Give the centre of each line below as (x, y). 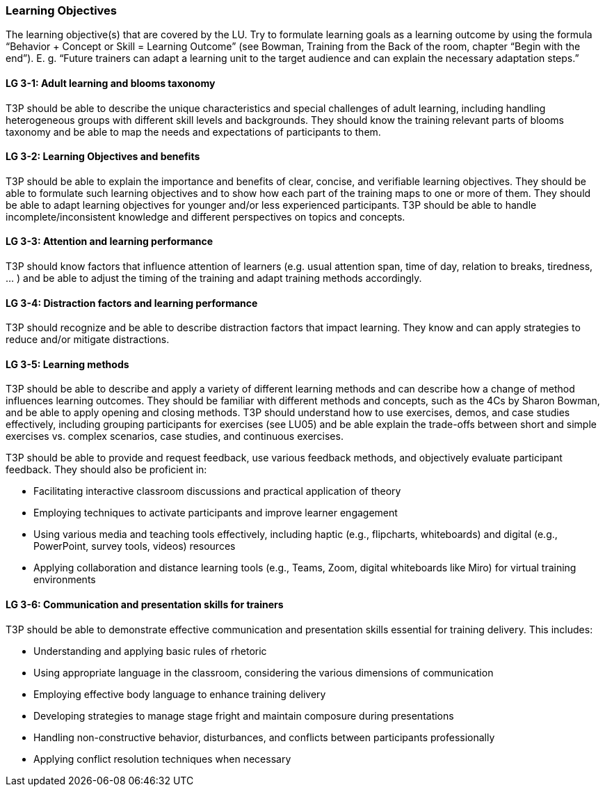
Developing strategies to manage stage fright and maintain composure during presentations (244, 715)
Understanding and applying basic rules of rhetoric (150, 651)
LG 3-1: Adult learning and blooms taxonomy (111, 83)
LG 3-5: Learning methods (67, 364)
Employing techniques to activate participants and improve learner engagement (216, 513)
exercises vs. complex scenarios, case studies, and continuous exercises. (175, 436)
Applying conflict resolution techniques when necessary (162, 759)
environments (65, 580)
